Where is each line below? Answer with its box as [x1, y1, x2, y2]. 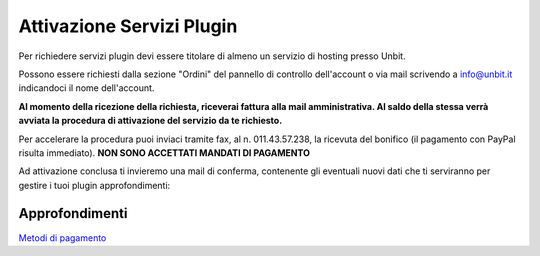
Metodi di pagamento [18, 231, 107, 244]
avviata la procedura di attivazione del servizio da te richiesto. [18, 115, 283, 127]
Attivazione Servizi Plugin [18, 15, 238, 37]
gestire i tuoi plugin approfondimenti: [18, 179, 171, 191]
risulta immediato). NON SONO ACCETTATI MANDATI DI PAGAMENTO [18, 146, 310, 159]
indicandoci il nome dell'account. [18, 82, 155, 94]
